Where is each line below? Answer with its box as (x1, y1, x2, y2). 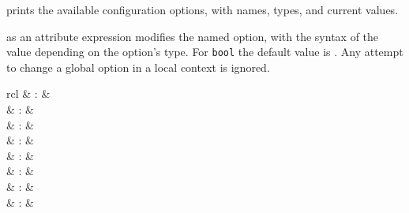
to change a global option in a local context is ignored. (6, 58, 270, 75)
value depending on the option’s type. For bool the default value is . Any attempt (6, 43, 403, 60)
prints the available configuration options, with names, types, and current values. (6, 2, 399, 17)
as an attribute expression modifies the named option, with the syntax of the (6, 28, 379, 44)
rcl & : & (6, 85, 51, 102)
